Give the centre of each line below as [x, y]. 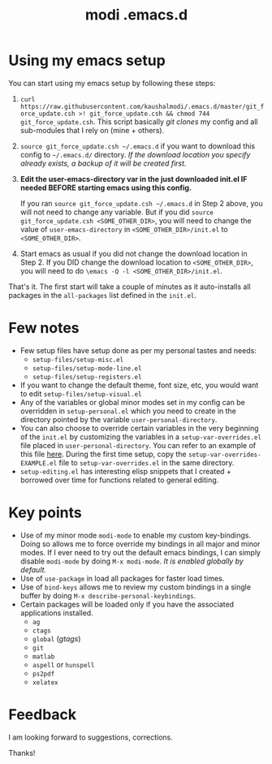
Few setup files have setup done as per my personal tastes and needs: [138, 350]
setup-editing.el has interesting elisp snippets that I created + [125, 471]
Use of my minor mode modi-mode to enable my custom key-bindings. [136, 535]
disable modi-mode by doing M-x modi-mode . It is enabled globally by [132, 561]
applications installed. [56, 613]
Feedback [43, 714]
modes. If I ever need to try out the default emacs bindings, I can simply [140, 552]
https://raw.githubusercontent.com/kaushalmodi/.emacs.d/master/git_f [142, 106]
